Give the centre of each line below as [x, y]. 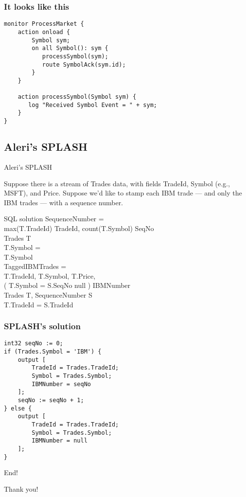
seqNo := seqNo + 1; [51, 400]
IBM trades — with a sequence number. [64, 202]
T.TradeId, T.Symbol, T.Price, [50, 275]
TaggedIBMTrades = [35, 266]
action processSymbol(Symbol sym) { [77, 97]
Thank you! [21, 488]
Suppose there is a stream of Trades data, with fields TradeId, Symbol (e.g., [117, 183]
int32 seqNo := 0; [34, 344]
